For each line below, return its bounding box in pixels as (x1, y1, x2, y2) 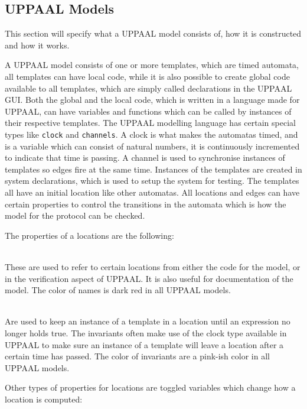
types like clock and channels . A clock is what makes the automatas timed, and (5, 128, 298, 140)
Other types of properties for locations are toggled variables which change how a (5, 381, 296, 394)
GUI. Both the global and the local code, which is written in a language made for (5, 93, 300, 106)
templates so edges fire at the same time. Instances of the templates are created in (5, 163, 302, 175)
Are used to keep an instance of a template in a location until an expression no (5, 315, 290, 327)
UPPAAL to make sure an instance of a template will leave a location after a (5, 338, 284, 350)
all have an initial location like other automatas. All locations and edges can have (5, 186, 300, 198)
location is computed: (5, 392, 83, 405)
